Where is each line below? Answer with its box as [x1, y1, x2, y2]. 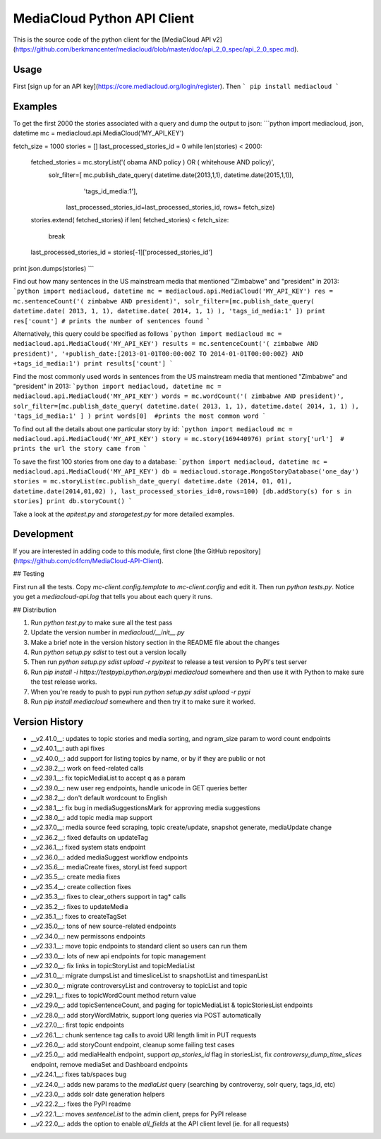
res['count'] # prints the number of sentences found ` [13, 317, 211, 325]
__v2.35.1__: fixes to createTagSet [30, 912, 127, 920]
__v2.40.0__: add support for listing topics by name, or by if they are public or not [30, 754, 266, 762]
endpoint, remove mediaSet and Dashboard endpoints [30, 1060, 188, 1068]
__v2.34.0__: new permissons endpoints [30, 932, 146, 940]
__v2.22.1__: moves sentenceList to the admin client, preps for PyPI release [30, 1109, 247, 1118]
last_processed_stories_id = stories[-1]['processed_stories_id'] [30, 248, 213, 257]
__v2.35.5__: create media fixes [30, 872, 121, 881]
